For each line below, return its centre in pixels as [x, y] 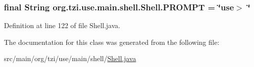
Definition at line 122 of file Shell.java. [62, 25]
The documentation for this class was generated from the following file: [112, 42]
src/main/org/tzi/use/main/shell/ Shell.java [70, 58]
